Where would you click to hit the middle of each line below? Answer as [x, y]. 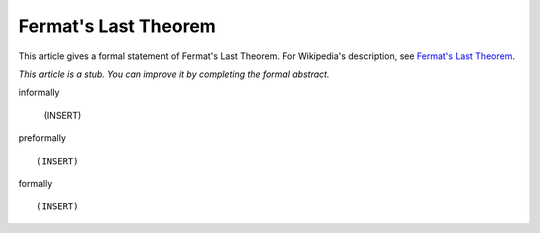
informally [39, 92]
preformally [42, 138]
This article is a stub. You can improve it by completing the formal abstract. [174, 74]
